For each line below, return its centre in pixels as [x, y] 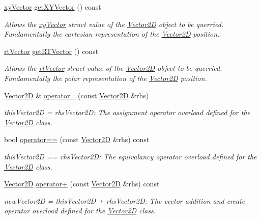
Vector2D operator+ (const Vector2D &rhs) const [82, 184]
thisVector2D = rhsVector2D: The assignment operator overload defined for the [127, 112]
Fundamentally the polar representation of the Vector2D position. [106, 78]
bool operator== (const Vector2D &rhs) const [77, 139]
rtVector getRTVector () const [51, 51]
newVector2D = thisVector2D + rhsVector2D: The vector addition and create [125, 200]
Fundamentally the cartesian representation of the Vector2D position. [112, 34]
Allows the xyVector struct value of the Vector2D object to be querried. [114, 24]
